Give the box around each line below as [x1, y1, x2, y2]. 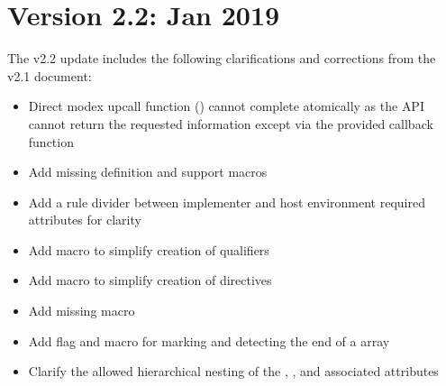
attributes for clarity [28, 210, 141, 229]
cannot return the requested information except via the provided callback [28, 114, 433, 133]
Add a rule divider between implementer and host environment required [28, 192, 425, 211]
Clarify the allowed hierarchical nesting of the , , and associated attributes [28, 362, 439, 381]
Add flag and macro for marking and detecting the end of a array [28, 331, 390, 350]
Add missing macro [28, 301, 135, 320]
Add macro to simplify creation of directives [28, 271, 272, 289]
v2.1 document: [7, 66, 92, 85]
